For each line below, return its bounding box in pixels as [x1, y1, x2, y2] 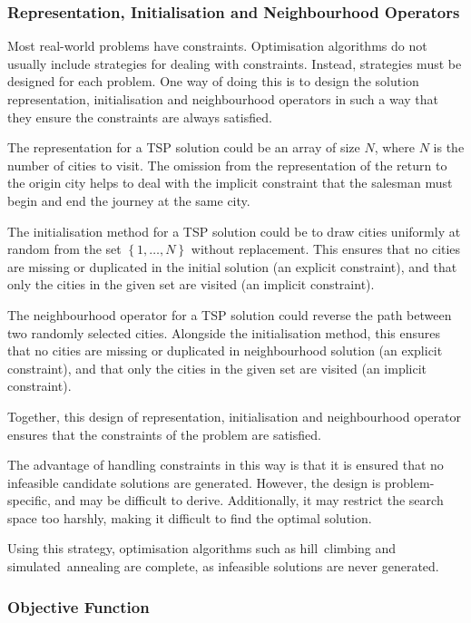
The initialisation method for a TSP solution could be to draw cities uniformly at [7, 221, 461, 240]
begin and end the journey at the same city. [7, 190, 250, 209]
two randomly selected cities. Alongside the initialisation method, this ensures [7, 323, 440, 342]
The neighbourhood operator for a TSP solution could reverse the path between [7, 305, 452, 324]
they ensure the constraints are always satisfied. [7, 107, 272, 126]
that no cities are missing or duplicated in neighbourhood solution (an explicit [7, 341, 443, 360]
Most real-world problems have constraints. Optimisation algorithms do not [7, 36, 427, 55]
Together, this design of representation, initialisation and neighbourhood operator [7, 406, 461, 425]
